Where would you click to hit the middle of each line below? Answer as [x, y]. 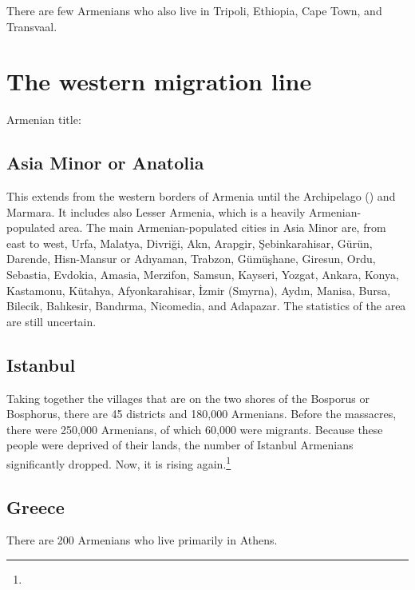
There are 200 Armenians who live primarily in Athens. [142, 540]
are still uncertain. [51, 321]
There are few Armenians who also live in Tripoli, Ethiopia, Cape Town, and [194, 10]
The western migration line [159, 81]
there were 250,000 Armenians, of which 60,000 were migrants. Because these [195, 429]
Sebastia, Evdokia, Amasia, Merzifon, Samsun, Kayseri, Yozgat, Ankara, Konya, [203, 275]
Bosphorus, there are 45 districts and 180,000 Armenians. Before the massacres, [202, 414]
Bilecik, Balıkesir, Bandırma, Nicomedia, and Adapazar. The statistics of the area [206, 306]
